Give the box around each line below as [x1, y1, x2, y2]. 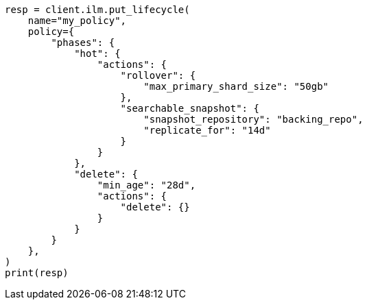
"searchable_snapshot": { [120, 103, 259, 114]
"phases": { [51, 37, 115, 48]
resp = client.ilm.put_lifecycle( [5, 4, 190, 15]
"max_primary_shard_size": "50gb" [143, 81, 329, 92]
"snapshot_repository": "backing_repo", [143, 114, 364, 125]
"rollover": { [120, 70, 196, 81]
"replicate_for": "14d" [143, 125, 271, 136]
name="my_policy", [27, 15, 127, 26]
